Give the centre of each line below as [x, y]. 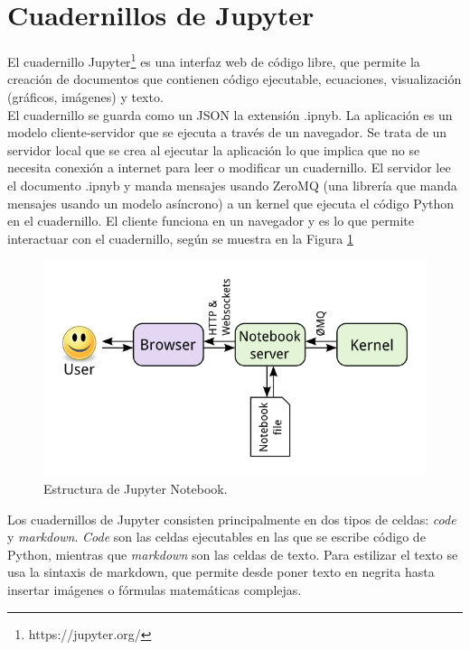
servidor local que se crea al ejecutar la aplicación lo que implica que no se [214, 149]
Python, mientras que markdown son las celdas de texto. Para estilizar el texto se [233, 554]
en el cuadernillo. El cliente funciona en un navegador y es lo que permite [211, 221]
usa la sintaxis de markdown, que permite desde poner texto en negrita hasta [221, 572]
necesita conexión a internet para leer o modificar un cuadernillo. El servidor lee [229, 167]
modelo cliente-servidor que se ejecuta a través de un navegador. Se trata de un [227, 132]
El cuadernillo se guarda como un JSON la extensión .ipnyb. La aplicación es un [230, 114]
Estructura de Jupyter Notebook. [136, 489]
